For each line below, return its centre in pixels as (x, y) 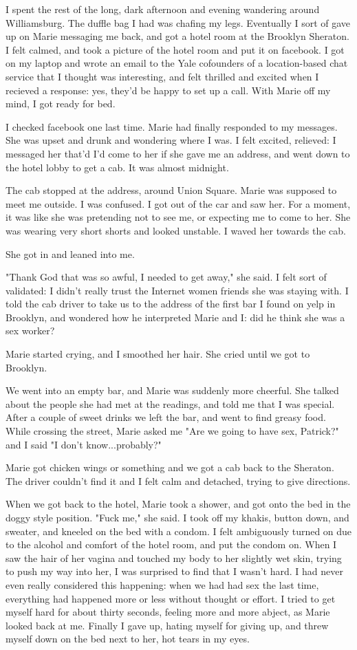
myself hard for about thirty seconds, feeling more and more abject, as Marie (168, 612)
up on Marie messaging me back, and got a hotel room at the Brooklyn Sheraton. (177, 36)
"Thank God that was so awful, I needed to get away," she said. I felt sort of (166, 277)
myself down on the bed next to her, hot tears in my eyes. (128, 639)
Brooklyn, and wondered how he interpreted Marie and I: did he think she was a (175, 317)
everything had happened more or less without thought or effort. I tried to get (171, 598)
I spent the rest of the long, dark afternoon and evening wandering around (163, 9)
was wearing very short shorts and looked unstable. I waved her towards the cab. (176, 230)
